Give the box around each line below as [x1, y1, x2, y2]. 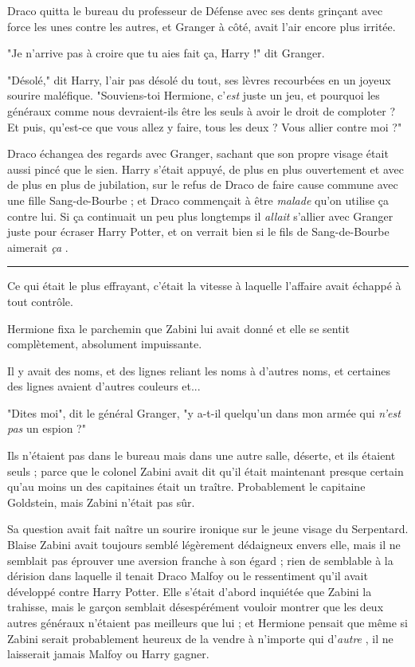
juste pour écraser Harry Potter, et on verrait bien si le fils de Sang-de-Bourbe [7, 223, 390, 240]
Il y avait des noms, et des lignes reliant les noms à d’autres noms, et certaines [7, 362, 390, 379]
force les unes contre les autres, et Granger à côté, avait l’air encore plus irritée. [7, 18, 396, 34]
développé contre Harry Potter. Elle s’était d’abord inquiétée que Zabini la [7, 583, 372, 599]
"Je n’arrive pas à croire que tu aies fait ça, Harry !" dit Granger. [7, 45, 325, 61]
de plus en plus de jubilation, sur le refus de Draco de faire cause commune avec [7, 176, 398, 193]
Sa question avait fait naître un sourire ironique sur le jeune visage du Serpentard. [7, 520, 409, 537]
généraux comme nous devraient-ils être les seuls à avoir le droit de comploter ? [7, 102, 396, 119]
